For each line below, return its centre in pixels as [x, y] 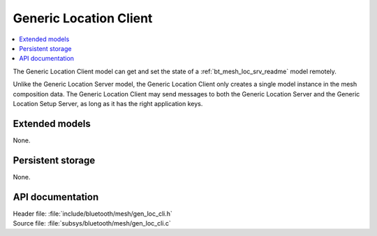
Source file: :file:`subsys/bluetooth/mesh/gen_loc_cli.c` [92, 223]
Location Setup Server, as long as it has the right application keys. [108, 103]
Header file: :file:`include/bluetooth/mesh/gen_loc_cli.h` [93, 214]
